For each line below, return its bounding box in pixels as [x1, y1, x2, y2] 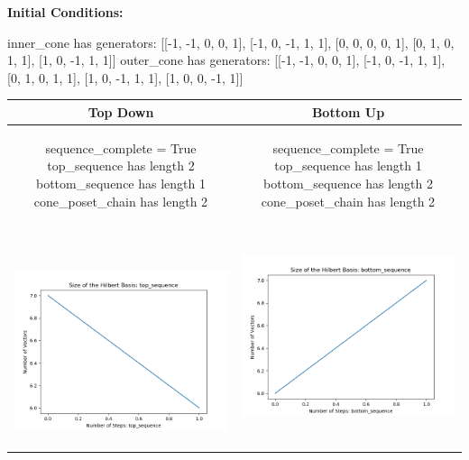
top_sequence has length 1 [274, 156, 422, 175]
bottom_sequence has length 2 [263, 173, 433, 192]
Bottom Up [311, 102, 385, 121]
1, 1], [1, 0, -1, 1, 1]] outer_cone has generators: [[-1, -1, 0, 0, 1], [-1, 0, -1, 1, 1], [7, 51, 446, 69]
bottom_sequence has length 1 [36, 173, 206, 192]
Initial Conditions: [7, 3, 124, 21]
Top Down [87, 102, 154, 121]
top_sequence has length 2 [47, 156, 195, 175]
